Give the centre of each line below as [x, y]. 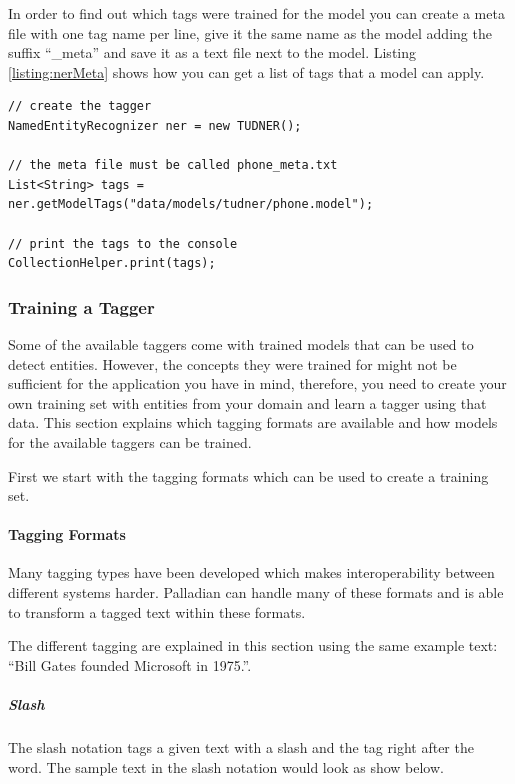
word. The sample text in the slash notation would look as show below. [226, 766]
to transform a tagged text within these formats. [157, 611]
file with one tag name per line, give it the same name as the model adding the [250, 32]
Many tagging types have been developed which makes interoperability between [251, 572]
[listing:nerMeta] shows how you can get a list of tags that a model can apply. [246, 71]
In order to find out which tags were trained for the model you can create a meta [256, 13]
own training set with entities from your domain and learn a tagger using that [247, 402]
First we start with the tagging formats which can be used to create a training [248, 475]
